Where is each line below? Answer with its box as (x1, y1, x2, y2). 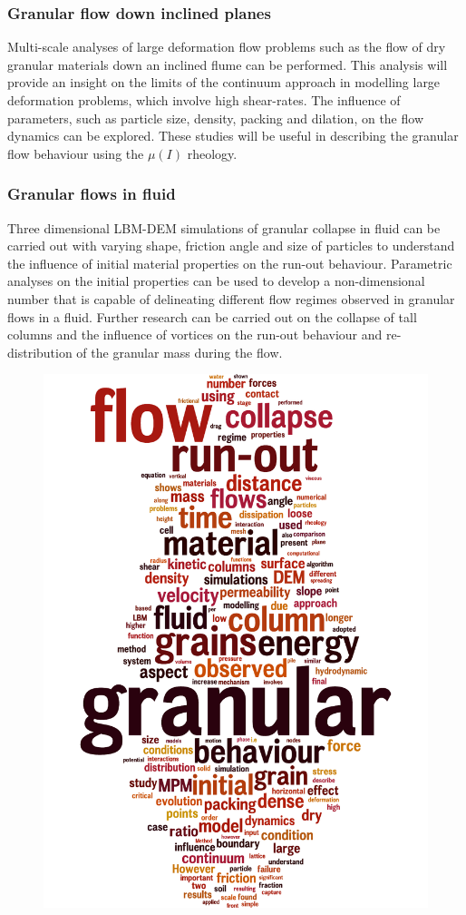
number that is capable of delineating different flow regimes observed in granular (7, 289, 455, 308)
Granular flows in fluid (7, 182, 176, 205)
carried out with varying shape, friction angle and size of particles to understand (7, 236, 455, 255)
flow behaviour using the (7, 143, 144, 162)
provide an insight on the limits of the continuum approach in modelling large (7, 73, 441, 92)
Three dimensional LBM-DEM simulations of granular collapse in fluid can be (7, 218, 441, 237)
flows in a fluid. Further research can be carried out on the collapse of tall (7, 307, 417, 326)
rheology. (187, 143, 238, 162)
